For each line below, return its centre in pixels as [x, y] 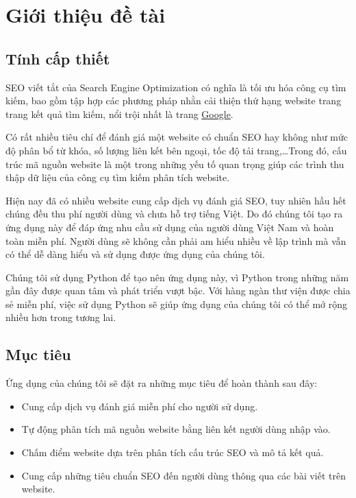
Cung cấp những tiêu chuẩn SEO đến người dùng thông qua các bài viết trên [183, 475]
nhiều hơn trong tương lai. [61, 317]
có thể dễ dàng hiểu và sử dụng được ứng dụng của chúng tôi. [135, 254]
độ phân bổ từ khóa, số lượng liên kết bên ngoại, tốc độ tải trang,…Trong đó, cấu [176, 150]
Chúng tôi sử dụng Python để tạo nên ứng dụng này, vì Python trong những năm [177, 277]
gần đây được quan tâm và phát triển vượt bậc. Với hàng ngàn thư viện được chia [178, 290]
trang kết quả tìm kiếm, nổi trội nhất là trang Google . [119, 114]
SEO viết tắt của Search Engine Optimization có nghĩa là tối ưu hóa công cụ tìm [176, 87]
